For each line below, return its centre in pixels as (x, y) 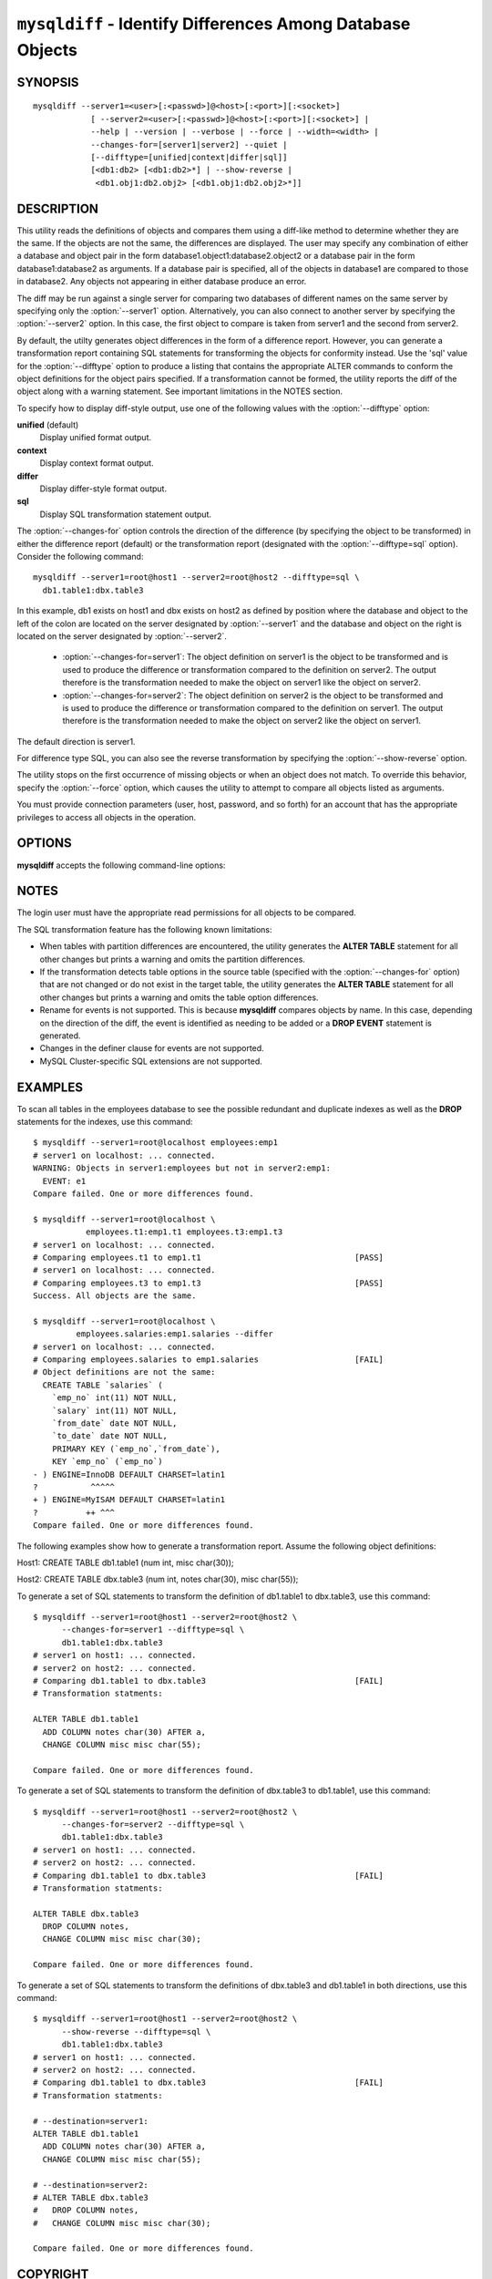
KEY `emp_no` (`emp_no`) (107, 1462)
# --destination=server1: (91, 2121)
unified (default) (48, 425)
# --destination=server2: (91, 2185)
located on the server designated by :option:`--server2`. (122, 636)
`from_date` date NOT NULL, (114, 1423)
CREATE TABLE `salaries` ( (102, 1385)
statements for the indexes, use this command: (105, 1122)
